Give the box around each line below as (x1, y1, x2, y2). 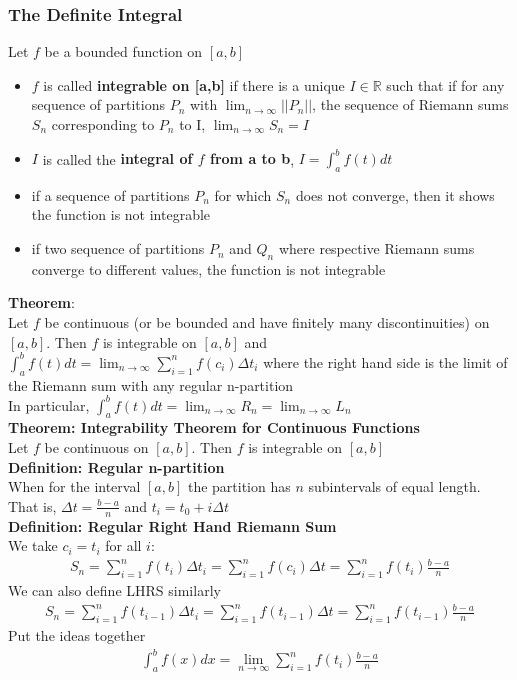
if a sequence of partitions (31, 184, 190, 205)
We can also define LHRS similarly (8, 580, 221, 601)
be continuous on (44, 437, 149, 458)
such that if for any (386, 74, 505, 95)
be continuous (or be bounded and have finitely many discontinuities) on (44, 312, 490, 333)
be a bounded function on (44, 41, 203, 62)
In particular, (8, 394, 90, 415)
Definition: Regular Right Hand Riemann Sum (8, 515, 337, 536)
